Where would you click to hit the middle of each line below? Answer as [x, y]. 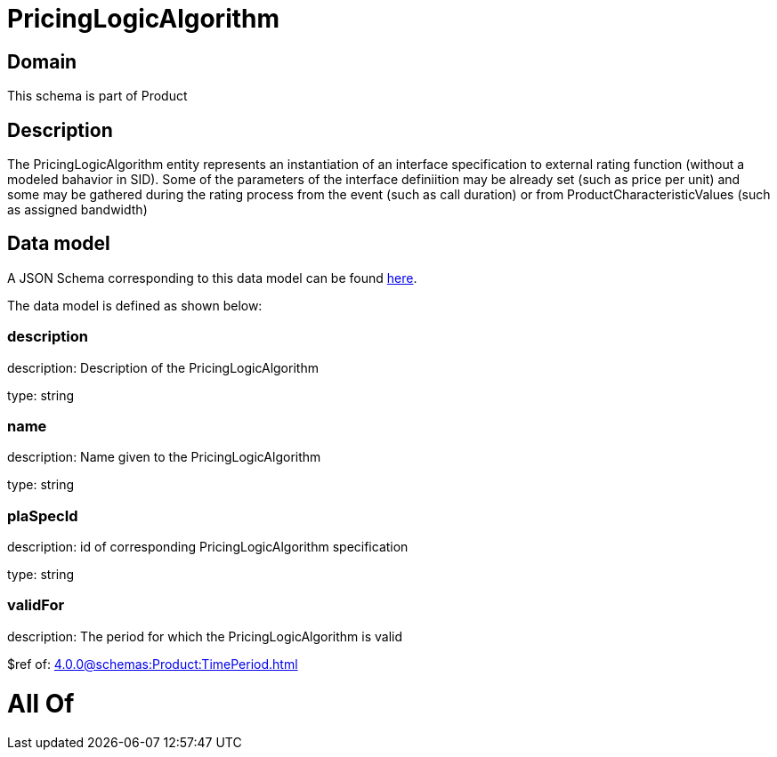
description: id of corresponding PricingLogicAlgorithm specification [208, 547]
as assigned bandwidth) [77, 210]
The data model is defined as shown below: [135, 305]
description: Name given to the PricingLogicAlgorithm [164, 457]
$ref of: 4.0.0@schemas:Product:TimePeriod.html [153, 664]
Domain [42, 61]
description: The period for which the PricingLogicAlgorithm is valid [205, 636]
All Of [41, 703]
